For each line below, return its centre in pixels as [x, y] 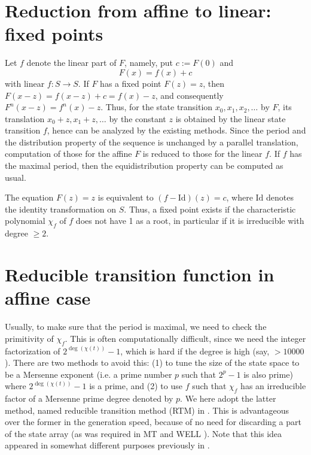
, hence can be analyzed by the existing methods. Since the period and [176, 130]
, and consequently [189, 95]
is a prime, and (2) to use [136, 386]
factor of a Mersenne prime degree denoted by [89, 398]
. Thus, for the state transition [157, 107]
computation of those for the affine [68, 154]
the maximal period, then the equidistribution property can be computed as [144, 166]
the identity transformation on [61, 209]
